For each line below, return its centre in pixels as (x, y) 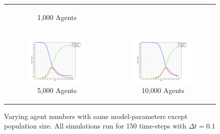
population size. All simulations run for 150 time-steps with (95, 126)
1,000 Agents (57, 17)
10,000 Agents (163, 90)
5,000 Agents (57, 90)
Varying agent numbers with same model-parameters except (96, 116)
